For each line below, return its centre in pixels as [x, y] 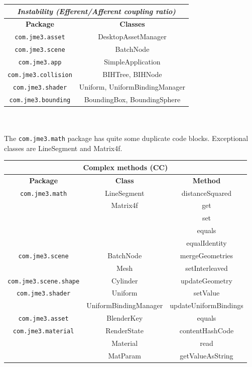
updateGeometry [207, 280]
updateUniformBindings [207, 305]
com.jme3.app [40, 62]
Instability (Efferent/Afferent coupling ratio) [96, 11]
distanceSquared [207, 193]
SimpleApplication [132, 62]
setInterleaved [207, 268]
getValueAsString [207, 355]
